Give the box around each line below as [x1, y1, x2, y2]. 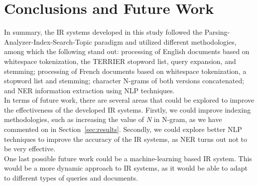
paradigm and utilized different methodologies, [94, 36, 237, 47]
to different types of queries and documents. [4, 173, 138, 183]
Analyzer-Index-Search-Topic [4, 36, 92, 47]
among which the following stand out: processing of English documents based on [4, 46, 250, 57]
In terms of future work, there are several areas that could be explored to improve [4, 95, 255, 105]
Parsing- [204, 27, 230, 37]
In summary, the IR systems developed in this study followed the [4, 27, 203, 37]
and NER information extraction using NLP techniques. [4, 85, 175, 95]
